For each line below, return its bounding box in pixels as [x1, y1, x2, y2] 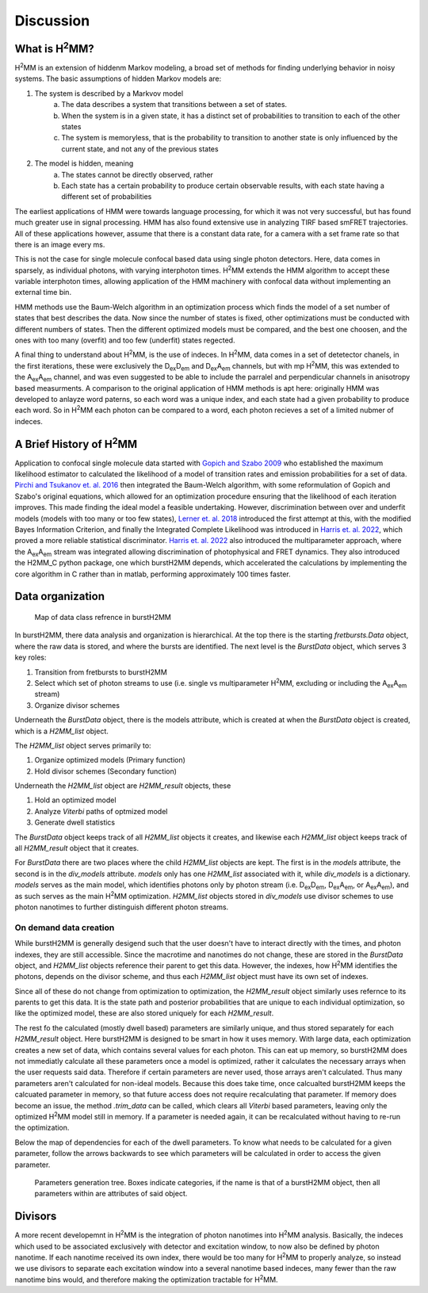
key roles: [14, 652, 47, 662]
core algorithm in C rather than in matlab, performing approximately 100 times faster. [14, 569, 291, 579]
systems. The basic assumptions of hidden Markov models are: [14, 74, 222, 83]
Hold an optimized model [34, 795, 117, 805]
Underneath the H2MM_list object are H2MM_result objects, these [14, 781, 231, 790]
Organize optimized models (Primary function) [34, 756, 186, 765]
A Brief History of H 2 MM [14, 434, 138, 451]
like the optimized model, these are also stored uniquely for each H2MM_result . [14, 1008, 274, 1018]
